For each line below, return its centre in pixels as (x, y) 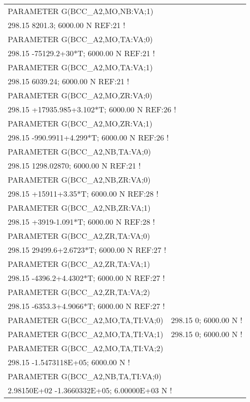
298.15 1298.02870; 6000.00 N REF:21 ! (74, 165)
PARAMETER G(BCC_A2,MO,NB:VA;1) (81, 11)
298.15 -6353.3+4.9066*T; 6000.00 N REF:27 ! (86, 306)
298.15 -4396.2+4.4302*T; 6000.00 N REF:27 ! (86, 278)
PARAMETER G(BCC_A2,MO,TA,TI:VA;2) (86, 348)
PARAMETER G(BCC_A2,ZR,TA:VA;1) (79, 264)
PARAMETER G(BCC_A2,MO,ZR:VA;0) (80, 95)
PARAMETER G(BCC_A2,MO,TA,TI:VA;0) (86, 320)
